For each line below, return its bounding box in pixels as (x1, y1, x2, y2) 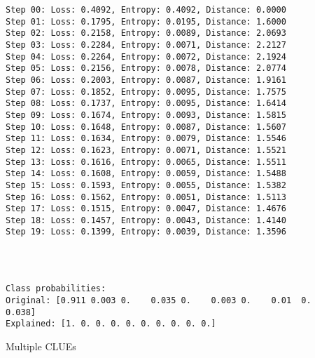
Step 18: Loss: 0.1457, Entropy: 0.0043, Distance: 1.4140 (6, 215, 286, 225)
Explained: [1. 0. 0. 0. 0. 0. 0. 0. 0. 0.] (6, 319, 216, 329)
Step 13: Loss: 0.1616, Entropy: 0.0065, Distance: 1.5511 (6, 157, 286, 167)
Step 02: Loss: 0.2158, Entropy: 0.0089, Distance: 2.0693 (6, 28, 286, 39)
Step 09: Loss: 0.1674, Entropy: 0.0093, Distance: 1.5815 (6, 110, 286, 120)
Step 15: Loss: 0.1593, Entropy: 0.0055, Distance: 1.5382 (6, 180, 286, 190)
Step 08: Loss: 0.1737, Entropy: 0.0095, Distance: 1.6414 (6, 98, 286, 109)
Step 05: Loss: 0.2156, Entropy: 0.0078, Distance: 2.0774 (6, 63, 286, 74)
